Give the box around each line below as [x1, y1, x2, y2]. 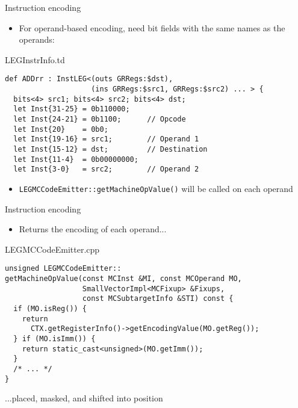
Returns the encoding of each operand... [19, 223, 167, 235]
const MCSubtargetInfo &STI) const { [82, 294, 234, 303]
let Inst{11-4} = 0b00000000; [13, 155, 138, 164]
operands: [19, 33, 55, 46]
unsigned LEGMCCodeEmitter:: [5, 264, 122, 273]
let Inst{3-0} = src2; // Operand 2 [13, 165, 199, 174]
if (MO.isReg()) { [13, 304, 87, 313]
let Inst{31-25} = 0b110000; [13, 105, 130, 114]
